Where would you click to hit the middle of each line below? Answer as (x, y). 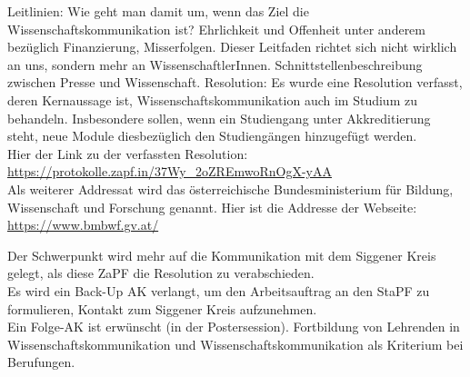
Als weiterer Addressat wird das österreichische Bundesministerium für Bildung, (230, 188)
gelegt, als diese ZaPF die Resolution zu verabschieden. (161, 273)
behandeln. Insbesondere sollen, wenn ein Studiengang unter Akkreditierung (219, 118)
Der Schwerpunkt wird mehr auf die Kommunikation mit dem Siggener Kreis (222, 255)
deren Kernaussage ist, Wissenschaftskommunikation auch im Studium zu (212, 99)
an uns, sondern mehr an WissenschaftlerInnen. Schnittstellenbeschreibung (215, 64)
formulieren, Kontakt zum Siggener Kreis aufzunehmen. (162, 308)
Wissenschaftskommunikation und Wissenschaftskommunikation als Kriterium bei (235, 344)
